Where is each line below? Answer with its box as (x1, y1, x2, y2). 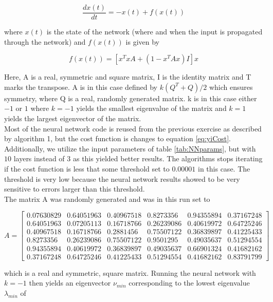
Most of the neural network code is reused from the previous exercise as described (4, 123, 262, 134)
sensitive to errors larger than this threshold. (4, 183, 145, 194)
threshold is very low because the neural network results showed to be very (4, 173, 240, 184)
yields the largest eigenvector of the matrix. (4, 113, 141, 124)
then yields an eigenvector (29, 277, 111, 288)
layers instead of (13, 153, 65, 164)
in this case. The (198, 163, 250, 174)
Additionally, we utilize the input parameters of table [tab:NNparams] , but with (4, 143, 256, 154)
